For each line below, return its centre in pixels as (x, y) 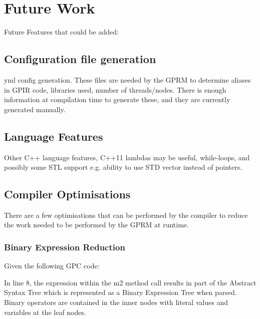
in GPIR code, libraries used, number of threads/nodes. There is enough (115, 89)
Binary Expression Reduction (65, 247)
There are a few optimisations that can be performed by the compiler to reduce (126, 215)
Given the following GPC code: (52, 266)
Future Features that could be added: (61, 32)
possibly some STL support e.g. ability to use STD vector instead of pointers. (123, 167)
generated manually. (35, 109)
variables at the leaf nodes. (45, 312)
